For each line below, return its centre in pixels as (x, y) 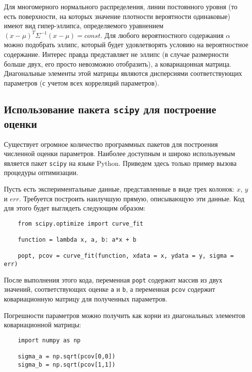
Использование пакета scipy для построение (110, 109)
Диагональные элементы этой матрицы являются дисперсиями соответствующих (123, 73)
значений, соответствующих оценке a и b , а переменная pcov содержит (110, 289)
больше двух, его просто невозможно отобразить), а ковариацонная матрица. (118, 63)
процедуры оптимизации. (41, 172)
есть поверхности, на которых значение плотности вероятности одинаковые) (117, 16)
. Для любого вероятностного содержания (162, 35)
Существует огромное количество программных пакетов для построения (111, 144)
